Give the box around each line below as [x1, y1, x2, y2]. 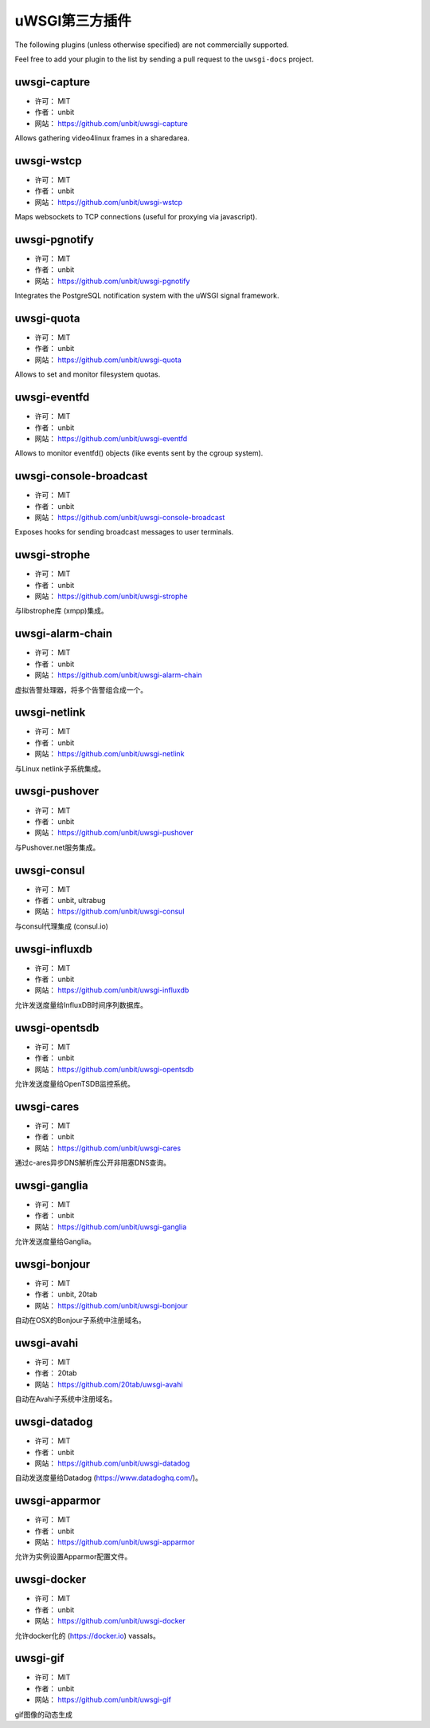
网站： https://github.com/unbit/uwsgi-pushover [34, 828, 194, 838]
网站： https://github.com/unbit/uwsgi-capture [34, 118, 189, 128]
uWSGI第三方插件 [14, 12, 131, 30]
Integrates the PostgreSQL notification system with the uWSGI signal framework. [14, 291, 279, 301]
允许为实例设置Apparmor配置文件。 [14, 1552, 132, 1561]
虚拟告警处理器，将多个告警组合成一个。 [14, 684, 147, 694]
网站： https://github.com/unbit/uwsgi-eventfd [34, 433, 188, 443]
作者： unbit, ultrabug [34, 896, 107, 905]
